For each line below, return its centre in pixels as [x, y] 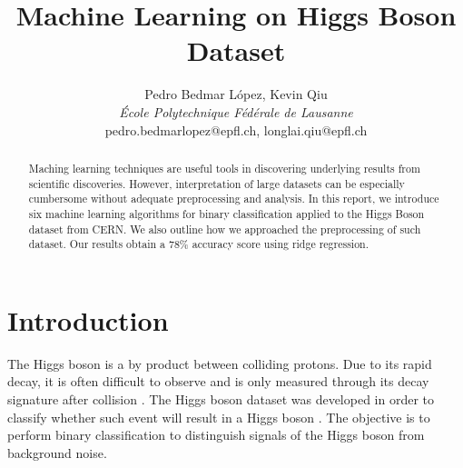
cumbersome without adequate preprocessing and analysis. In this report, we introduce [234, 199]
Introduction [88, 319]
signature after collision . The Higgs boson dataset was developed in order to [221, 398]
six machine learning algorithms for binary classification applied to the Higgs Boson [227, 213]
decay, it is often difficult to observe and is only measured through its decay [218, 381]
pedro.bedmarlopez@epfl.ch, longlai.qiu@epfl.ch [236, 129]
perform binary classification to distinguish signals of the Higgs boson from [216, 435]
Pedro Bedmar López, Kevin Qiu [236, 94]
